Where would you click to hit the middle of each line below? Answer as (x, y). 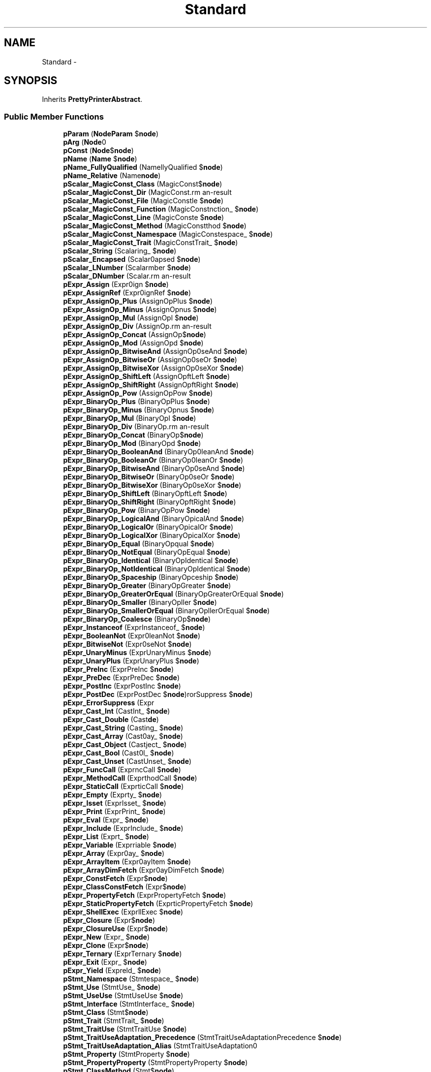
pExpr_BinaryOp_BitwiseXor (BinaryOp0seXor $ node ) (152, 485)
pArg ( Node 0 (85, 142)
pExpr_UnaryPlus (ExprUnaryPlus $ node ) (131, 661)
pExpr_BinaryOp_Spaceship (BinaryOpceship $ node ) (151, 577)
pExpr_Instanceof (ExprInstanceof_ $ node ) (134, 628)
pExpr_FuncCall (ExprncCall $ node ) (122, 770)
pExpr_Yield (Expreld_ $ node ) (112, 971)
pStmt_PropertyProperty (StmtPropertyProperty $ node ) (155, 1063)
